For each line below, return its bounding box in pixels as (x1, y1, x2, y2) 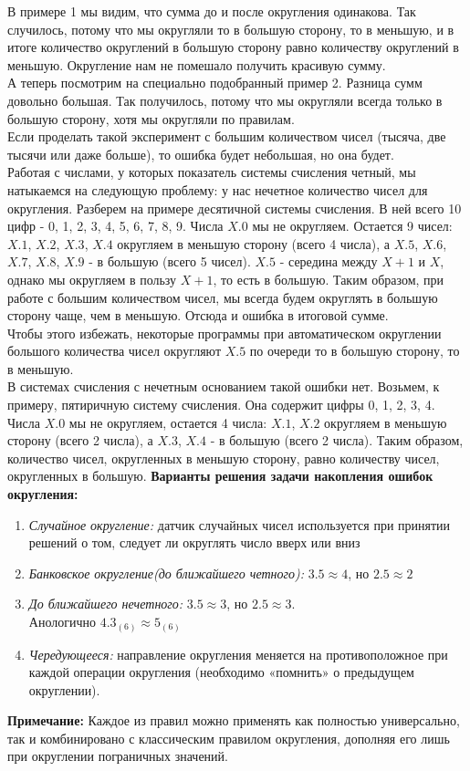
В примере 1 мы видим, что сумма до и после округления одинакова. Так (7, 2, 416, 20)
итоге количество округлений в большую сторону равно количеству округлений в (7, 37, 459, 57)
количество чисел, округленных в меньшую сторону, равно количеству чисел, (7, 448, 440, 467)
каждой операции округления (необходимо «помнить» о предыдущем (28, 662, 414, 682)
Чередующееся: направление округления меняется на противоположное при (28, 644, 448, 663)
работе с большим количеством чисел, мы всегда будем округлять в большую (7, 287, 438, 307)
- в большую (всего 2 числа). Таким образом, (210, 431, 464, 450)
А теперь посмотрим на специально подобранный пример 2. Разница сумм (7, 73, 423, 92)
